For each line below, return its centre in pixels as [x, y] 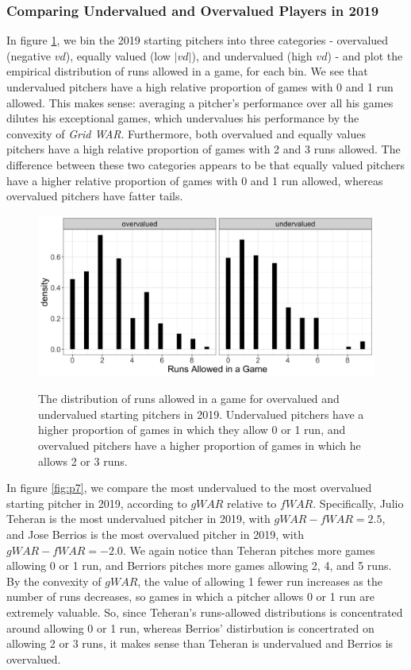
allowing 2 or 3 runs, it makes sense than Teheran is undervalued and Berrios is [200, 643]
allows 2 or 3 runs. [83, 461]
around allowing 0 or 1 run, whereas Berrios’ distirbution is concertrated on [190, 627]
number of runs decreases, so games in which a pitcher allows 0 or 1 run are [190, 596]
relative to [252, 503]
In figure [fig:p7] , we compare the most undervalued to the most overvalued [189, 488]
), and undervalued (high [252, 55]
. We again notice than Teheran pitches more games [249, 550]
